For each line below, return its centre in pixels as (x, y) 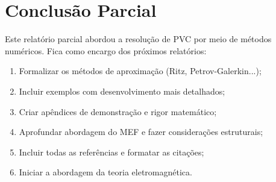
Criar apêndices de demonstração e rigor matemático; (118, 111)
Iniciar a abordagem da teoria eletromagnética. (105, 172)
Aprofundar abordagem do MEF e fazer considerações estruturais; (141, 132)
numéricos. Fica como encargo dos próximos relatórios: (106, 50)
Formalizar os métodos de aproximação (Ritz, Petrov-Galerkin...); (140, 71)
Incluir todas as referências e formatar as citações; (111, 152)
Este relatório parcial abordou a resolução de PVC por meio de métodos (138, 39)
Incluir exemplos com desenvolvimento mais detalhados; (122, 91)
